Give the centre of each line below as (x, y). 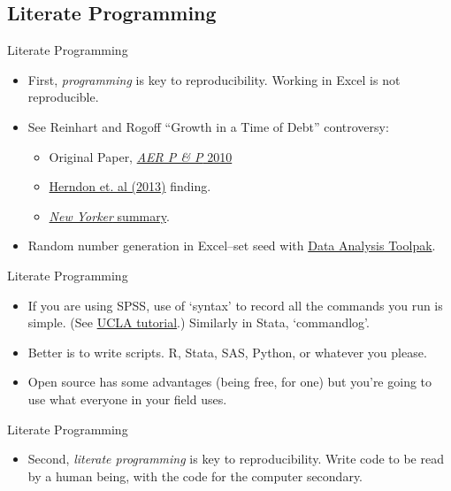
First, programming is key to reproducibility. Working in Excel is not (214, 79)
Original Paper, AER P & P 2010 (141, 156)
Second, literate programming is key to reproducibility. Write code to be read (236, 459)
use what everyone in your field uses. (127, 399)
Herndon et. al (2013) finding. (130, 186)
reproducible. (63, 97)
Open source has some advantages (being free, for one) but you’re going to (230, 382)
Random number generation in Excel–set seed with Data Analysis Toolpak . (232, 245)
